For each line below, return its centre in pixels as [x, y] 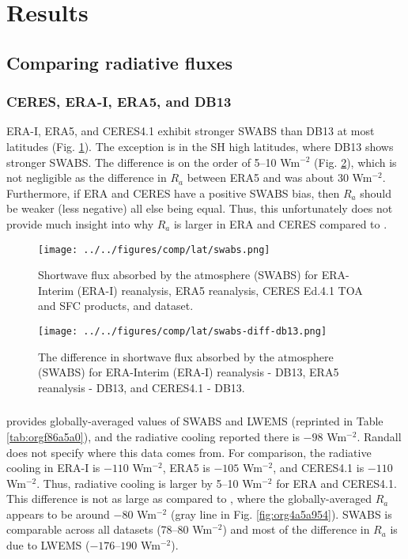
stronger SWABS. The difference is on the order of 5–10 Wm [153, 162]
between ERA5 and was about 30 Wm [280, 178]
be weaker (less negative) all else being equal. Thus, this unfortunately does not [200, 208]
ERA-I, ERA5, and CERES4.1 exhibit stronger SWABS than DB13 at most [191, 131]
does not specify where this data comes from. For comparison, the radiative [189, 452]
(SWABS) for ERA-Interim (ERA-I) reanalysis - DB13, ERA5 [189, 372]
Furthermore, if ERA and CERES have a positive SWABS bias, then [173, 193]
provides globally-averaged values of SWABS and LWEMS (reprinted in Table [195, 421]
